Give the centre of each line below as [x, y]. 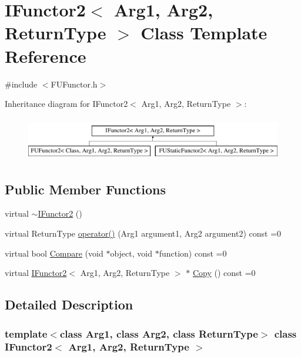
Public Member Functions [85, 189]
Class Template [204, 33]
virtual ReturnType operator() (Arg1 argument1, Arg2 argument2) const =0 [143, 233]
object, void [131, 253]
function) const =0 [193, 253]
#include [21, 84]
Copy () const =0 [224, 273]
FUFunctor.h [74, 84]
